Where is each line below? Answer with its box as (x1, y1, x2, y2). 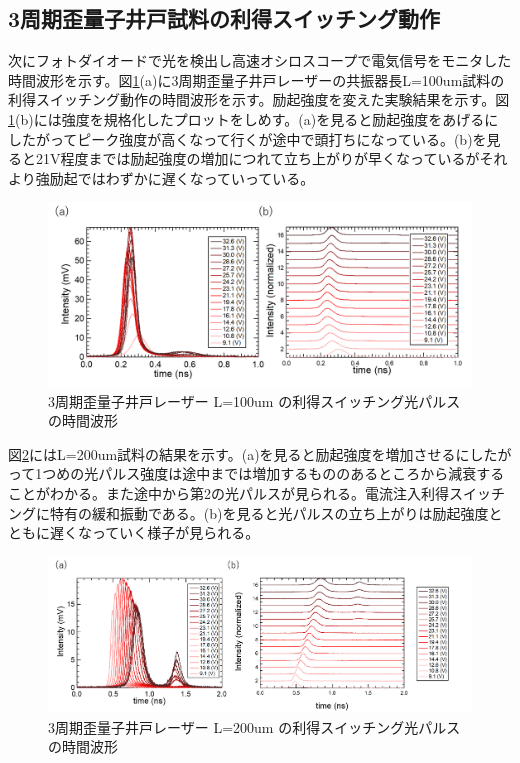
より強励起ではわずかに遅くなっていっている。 (8, 167, 315, 188)
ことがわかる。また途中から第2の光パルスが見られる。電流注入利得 (8, 483, 449, 503)
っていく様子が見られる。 (91, 522, 260, 543)
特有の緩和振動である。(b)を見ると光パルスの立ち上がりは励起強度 (49, 502, 489, 523)
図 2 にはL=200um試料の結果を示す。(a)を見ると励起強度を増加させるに (8, 443, 470, 464)
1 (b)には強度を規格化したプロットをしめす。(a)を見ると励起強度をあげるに (8, 108, 499, 129)
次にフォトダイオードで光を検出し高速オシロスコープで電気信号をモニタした (8, 50, 512, 71)
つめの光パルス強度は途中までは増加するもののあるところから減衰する (42, 463, 505, 484)
